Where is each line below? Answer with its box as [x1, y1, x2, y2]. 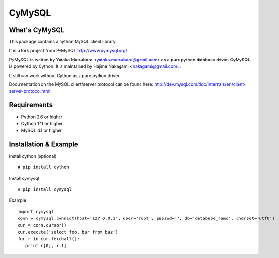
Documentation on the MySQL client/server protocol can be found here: [9, 81, 154, 87]
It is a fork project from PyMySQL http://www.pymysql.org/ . [9, 48, 130, 54]
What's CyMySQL [9, 26, 65, 34]
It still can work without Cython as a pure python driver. [9, 72, 120, 78]
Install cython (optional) [9, 153, 57, 159]
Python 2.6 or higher [21, 114, 63, 119]
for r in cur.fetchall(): [18, 236, 80, 241]
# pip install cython [18, 164, 69, 170]
